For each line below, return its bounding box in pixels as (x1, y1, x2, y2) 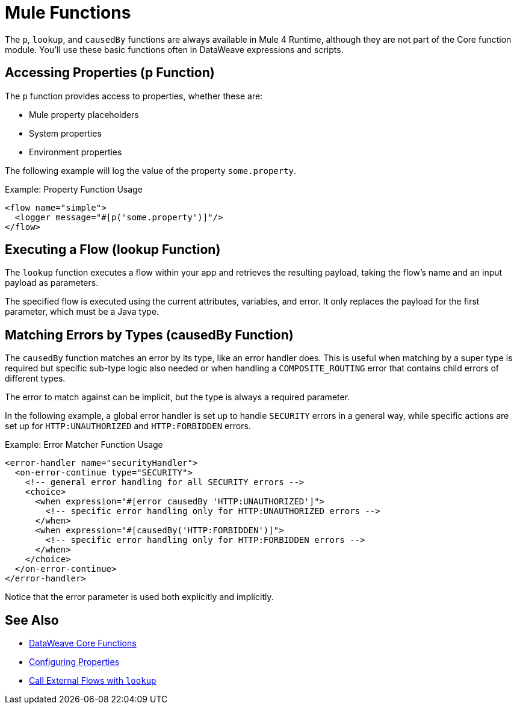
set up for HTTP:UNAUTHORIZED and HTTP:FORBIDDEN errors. (5, 421, 251, 432)
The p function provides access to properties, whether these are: (5, 90, 263, 101)
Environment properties (29, 146, 122, 157)
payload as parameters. (5, 277, 99, 288)
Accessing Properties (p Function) (5, 65, 215, 81)
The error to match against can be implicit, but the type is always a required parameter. (5, 392, 350, 403)
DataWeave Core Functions (29, 638, 137, 649)
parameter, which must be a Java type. (5, 306, 159, 317)
